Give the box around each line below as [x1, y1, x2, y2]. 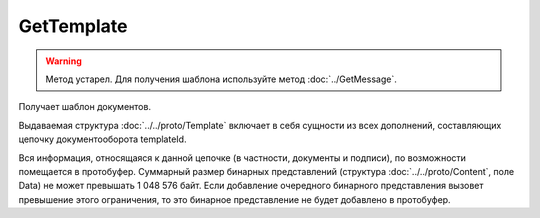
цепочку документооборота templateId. [18, 133, 187, 145]
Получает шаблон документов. [18, 101, 152, 113]
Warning [45, 55, 82, 67]
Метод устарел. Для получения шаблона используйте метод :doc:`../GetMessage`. [45, 73, 397, 85]
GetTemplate [18, 15, 128, 37]
